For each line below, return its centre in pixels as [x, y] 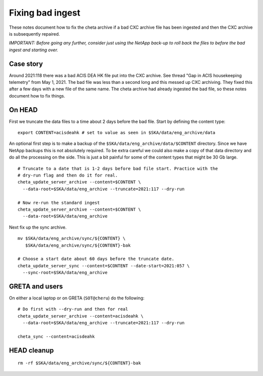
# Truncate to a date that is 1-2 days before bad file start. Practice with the [118, 168]
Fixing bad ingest [45, 13]
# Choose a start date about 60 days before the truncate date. [96, 259]
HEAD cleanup [31, 350]
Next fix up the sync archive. [38, 227]
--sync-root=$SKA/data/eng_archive [65, 273]
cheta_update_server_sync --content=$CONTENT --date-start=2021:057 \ [104, 266]
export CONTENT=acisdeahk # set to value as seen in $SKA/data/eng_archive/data [117, 133]
